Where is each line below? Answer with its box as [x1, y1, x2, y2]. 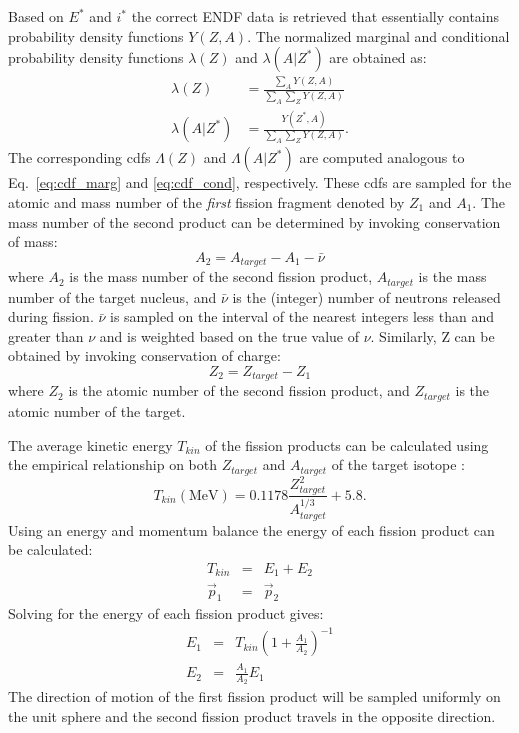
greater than [8, 325, 84, 346]
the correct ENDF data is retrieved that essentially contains [131, 6, 500, 26]
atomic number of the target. [8, 400, 186, 421]
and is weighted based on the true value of [99, 325, 359, 346]
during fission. [8, 306, 94, 327]
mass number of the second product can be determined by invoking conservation [8, 211, 501, 232]
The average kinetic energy [8, 434, 173, 455]
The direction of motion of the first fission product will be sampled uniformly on [8, 686, 501, 707]
